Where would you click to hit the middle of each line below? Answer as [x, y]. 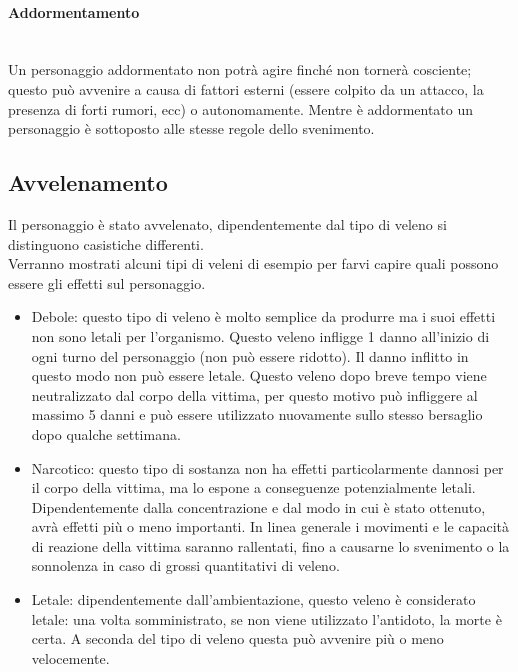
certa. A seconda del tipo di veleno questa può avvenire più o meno [237, 638]
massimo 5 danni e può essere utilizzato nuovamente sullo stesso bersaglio [257, 414]
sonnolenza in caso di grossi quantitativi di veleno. [185, 565]
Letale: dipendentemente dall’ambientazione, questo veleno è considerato [253, 599]
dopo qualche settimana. [106, 433]
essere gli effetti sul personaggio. [107, 282]
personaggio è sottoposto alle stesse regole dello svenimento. [191, 128]
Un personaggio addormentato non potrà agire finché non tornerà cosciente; [240, 69]
